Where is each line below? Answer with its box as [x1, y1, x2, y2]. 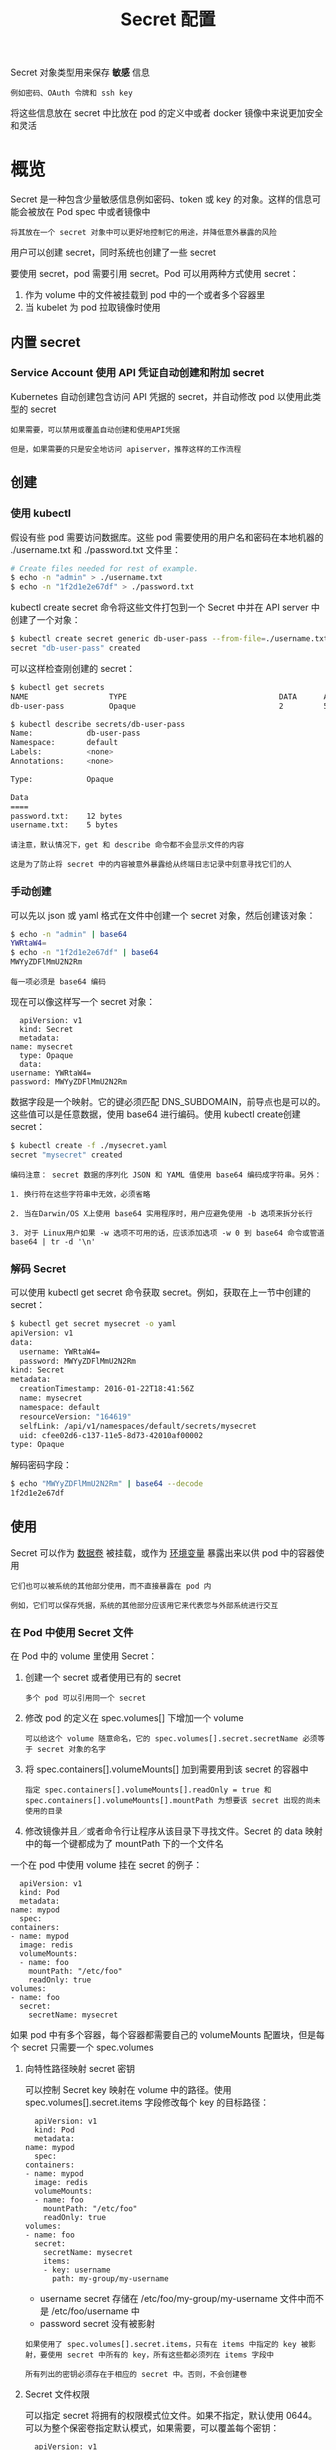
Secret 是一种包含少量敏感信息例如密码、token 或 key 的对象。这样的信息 [10, 193, 313, 205]
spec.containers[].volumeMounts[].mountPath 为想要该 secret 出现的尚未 [24, 1796, 321, 1806]
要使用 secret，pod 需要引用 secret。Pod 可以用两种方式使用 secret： [10, 268, 300, 280]
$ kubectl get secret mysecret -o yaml [10, 1319, 177, 1329]
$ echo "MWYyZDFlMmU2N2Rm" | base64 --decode [10, 1479, 203, 1489]
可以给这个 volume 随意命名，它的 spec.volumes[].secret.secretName [24, 1734, 298, 1744]
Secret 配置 [120, 8, 216, 31]
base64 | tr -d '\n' [10, 1236, 97, 1247]
